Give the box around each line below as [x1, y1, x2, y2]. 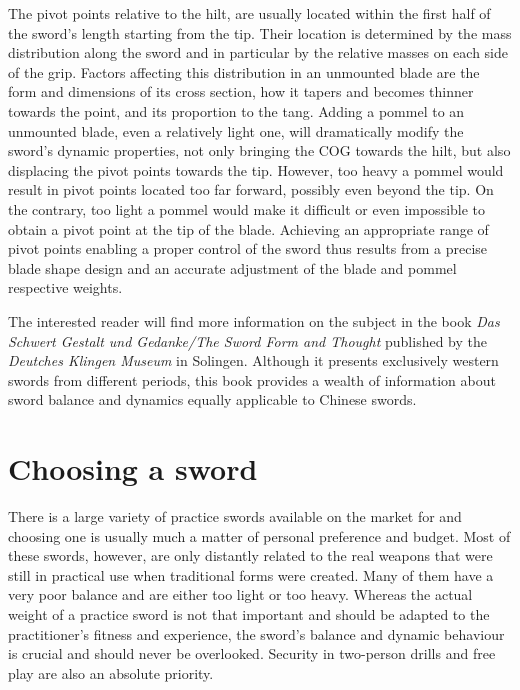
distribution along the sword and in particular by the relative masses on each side [8, 42, 508, 63]
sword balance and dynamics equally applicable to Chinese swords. [8, 389, 417, 410]
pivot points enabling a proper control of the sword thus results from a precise [8, 238, 488, 259]
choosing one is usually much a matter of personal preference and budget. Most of [8, 525, 511, 546]
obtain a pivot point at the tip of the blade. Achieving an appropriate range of [8, 218, 489, 239]
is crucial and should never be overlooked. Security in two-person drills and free [8, 643, 496, 664]
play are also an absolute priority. [8, 662, 214, 683]
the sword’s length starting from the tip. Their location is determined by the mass [8, 22, 512, 43]
